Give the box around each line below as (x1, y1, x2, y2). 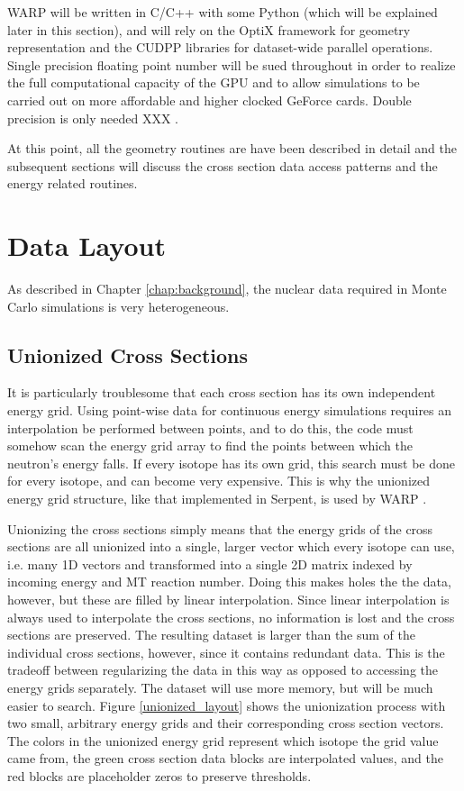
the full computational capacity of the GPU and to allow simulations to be (7, 73, 420, 92)
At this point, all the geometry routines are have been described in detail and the (7, 139, 457, 158)
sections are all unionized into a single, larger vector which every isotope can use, (7, 537, 455, 556)
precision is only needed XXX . (7, 108, 178, 127)
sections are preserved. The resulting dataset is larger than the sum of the (7, 625, 416, 644)
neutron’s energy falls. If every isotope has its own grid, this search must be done (7, 453, 456, 472)
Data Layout (7, 227, 166, 264)
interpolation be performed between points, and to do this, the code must (7, 418, 414, 437)
